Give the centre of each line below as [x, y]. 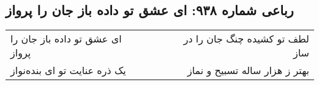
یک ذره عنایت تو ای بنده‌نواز [68, 70]
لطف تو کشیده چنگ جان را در [246, 39]
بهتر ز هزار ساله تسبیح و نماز [248, 70]
